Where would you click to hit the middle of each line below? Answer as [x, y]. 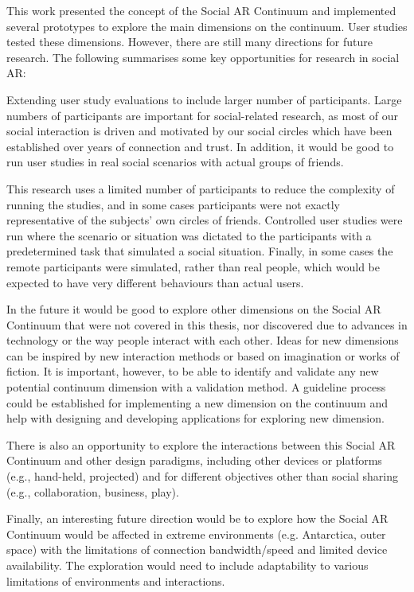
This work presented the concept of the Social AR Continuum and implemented [201, 10]
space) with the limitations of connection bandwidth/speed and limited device [197, 549]
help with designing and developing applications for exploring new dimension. [195, 418]
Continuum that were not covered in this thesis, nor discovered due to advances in [207, 324]
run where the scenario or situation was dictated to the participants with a [189, 235]
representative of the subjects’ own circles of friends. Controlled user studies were [205, 220]
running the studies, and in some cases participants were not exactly [174, 204]
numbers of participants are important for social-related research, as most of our [202, 115]
